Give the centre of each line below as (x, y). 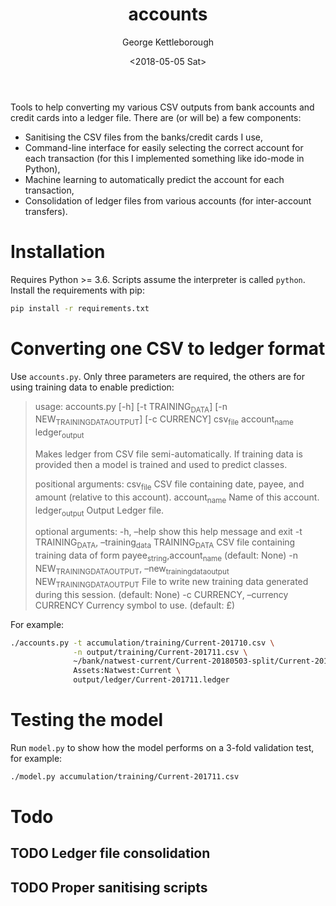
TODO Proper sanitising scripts (109, 887)
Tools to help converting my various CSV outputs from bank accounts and (162, 107)
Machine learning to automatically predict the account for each (154, 179)
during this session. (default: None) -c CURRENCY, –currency (161, 594)
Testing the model (87, 720)
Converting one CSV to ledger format (168, 348)
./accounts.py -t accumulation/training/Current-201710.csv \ (142, 643)
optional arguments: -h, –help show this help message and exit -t (168, 532)
